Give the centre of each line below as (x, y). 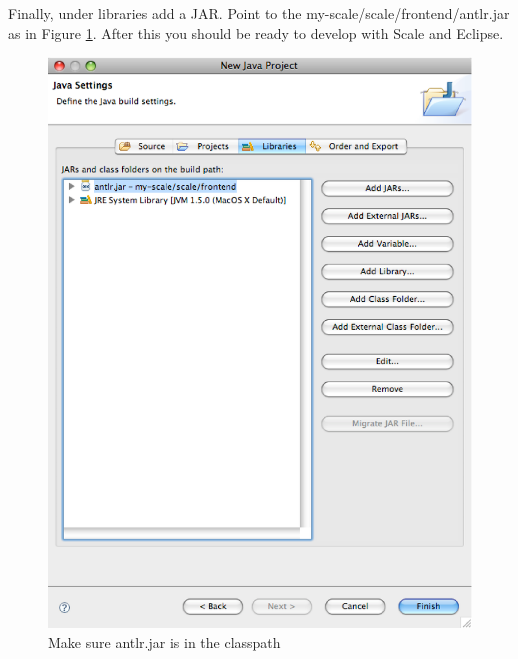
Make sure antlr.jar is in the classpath (164, 642)
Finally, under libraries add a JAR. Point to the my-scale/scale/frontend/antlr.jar (259, 13)
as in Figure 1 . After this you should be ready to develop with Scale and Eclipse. (256, 32)
